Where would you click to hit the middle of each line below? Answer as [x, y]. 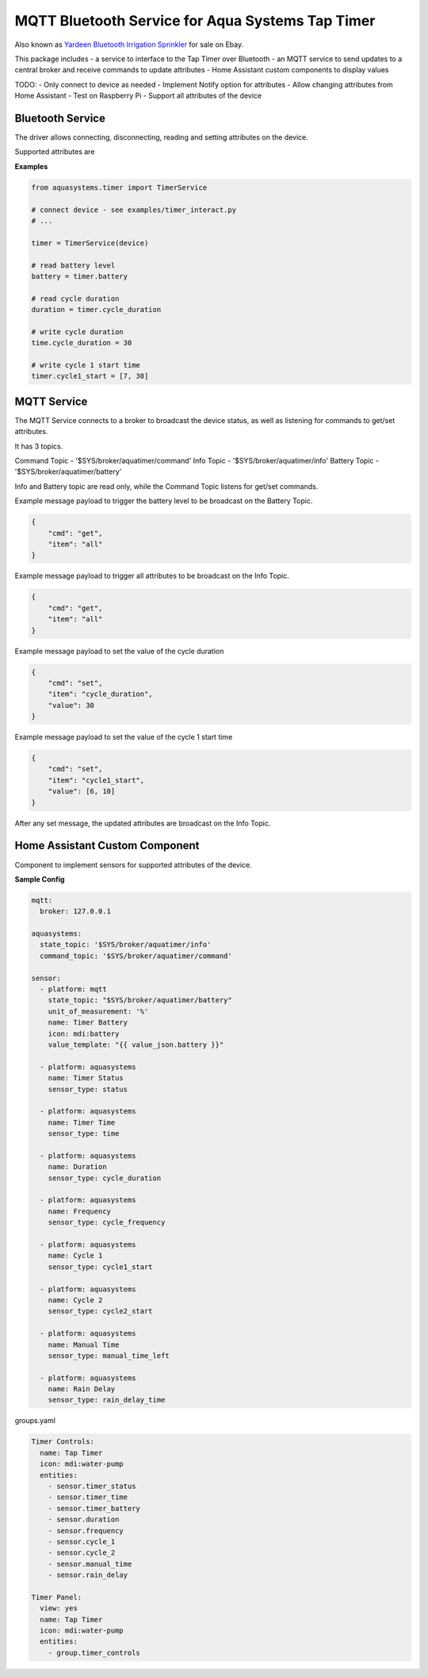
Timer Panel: [57, 1597]
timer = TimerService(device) [90, 243]
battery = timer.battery [80, 276]
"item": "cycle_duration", [101, 694]
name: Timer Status [86, 1078]
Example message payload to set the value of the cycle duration [119, 651]
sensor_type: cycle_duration [105, 1178]
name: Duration [77, 1167]
